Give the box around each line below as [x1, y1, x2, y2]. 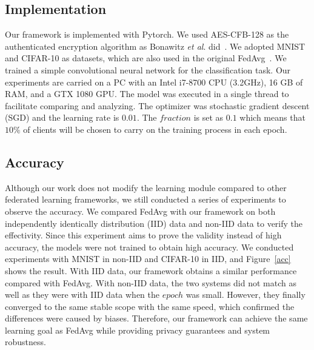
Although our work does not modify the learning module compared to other [5, 181, 287, 194]
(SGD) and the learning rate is [5, 111, 119, 124]
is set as [193, 111, 224, 124]
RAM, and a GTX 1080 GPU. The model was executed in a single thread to [5, 87, 289, 100]
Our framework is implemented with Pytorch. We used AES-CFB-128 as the [5, 28, 289, 41]
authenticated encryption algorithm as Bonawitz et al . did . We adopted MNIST [5, 39, 306, 52]
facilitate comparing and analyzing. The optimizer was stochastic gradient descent [5, 99, 310, 112]
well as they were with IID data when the [5, 288, 159, 301]
